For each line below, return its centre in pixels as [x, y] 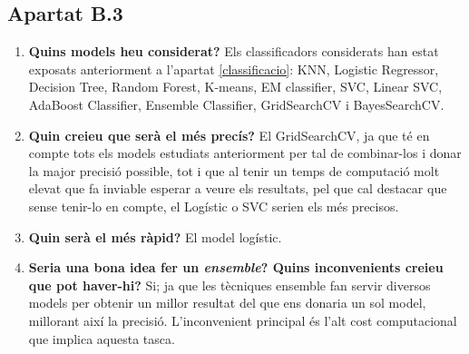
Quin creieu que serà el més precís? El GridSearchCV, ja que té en [229, 135]
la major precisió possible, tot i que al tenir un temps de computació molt [234, 170]
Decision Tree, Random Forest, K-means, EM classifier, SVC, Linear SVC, [235, 87]
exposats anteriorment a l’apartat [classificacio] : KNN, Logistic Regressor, [234, 69]
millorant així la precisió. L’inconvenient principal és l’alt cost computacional [243, 320]
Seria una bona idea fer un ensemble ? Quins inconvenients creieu [236, 267]
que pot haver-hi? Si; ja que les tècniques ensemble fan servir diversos [230, 285]
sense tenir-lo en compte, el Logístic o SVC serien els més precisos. [214, 206]
